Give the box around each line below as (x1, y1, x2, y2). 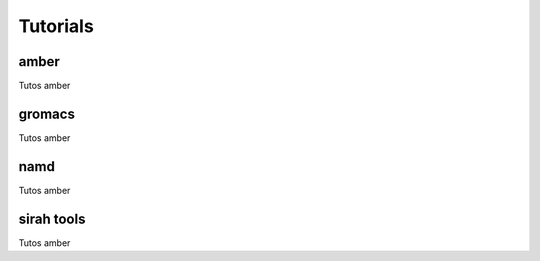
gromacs (18, 105, 75, 122)
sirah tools (18, 210, 86, 227)
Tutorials (18, 15, 94, 37)
